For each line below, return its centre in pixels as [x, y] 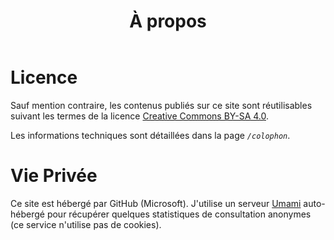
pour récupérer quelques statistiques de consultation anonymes [179, 214]
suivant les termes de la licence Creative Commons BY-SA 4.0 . [139, 116]
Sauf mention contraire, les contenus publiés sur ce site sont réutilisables [161, 105]
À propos [168, 21]
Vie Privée [54, 176]
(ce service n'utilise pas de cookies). [86, 224]
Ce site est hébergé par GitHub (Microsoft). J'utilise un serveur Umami [156, 203]
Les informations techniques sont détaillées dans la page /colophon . [150, 135]
